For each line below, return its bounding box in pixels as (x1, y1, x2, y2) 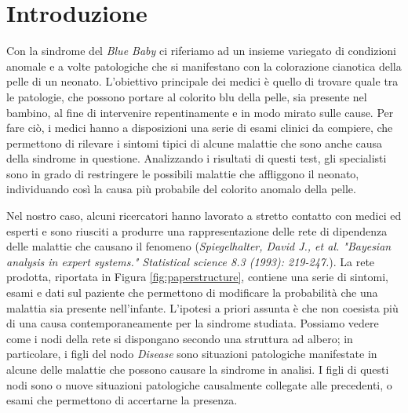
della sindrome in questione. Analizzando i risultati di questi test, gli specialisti (6, 150, 387, 166)
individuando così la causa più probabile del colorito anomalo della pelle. (6, 181, 356, 197)
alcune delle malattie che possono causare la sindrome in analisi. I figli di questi (6, 361, 389, 377)
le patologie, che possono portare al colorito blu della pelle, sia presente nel (6, 88, 367, 104)
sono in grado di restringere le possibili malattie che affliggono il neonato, (6, 165, 359, 181)
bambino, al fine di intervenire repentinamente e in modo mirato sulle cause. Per (6, 104, 394, 120)
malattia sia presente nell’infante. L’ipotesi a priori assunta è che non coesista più (6, 299, 399, 316)
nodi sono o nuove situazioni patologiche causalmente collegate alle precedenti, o (6, 376, 392, 393)
